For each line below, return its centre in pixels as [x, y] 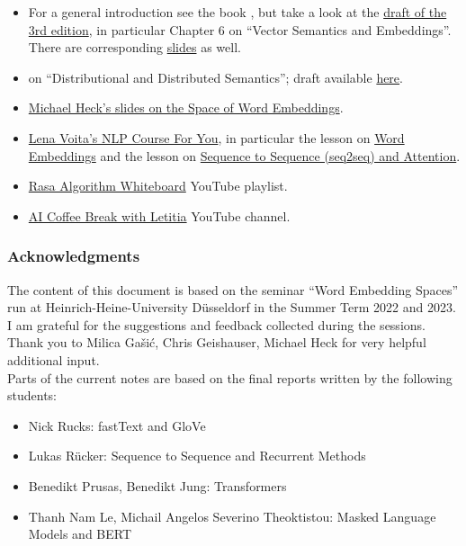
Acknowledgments [74, 256]
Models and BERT [80, 534]
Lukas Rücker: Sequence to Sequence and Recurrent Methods [197, 456]
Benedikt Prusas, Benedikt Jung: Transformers [157, 485]
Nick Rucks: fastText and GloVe [117, 425]
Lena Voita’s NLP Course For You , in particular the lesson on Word [216, 137]
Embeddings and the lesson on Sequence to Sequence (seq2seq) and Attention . [244, 155]
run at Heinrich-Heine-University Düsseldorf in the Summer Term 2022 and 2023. [232, 307]
